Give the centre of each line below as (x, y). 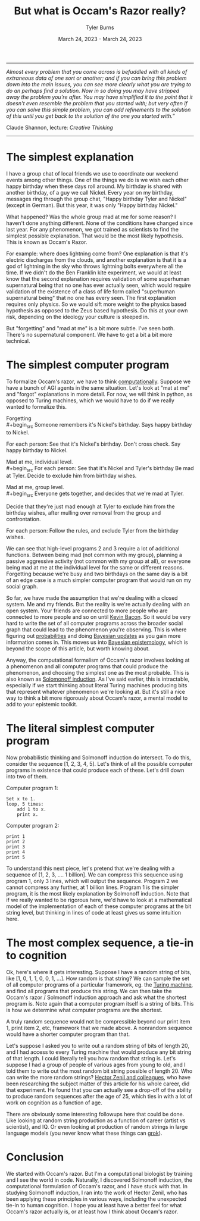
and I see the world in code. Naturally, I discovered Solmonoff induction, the (99, 1180)
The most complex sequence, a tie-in (100, 943)
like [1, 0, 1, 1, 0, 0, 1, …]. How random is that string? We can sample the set (98, 979)
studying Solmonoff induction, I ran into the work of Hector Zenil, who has (97, 1193)
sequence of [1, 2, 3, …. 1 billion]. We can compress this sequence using (95, 875)
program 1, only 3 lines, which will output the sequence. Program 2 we (92, 881)
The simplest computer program (88, 365)
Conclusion (35, 1157)
